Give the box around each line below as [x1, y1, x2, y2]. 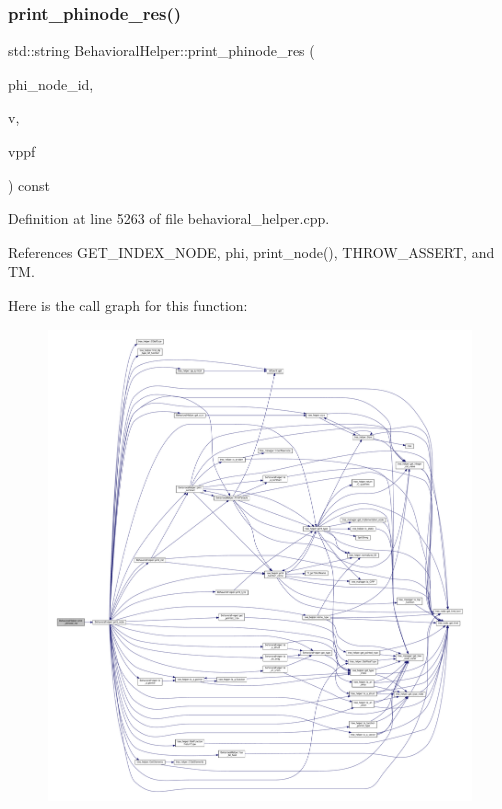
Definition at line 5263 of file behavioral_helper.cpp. [8, 208, 330, 229]
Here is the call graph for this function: [8, 294, 248, 315]
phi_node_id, [8, 73, 94, 94]
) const [8, 174, 51, 195]
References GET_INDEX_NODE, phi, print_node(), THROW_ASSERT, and [8, 241, 495, 262]
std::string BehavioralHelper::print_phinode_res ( [8, 40, 315, 61]
